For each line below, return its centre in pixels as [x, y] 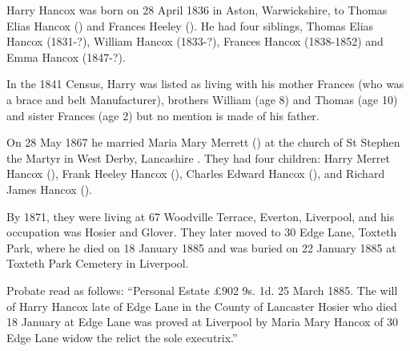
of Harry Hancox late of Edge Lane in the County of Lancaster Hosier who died [202, 306]
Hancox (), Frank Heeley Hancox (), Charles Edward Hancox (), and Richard [196, 173]
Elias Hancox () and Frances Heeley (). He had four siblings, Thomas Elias [190, 25]
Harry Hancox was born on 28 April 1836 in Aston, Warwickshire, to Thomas [197, 10]
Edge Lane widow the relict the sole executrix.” [122, 337]
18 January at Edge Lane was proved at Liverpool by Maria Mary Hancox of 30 [203, 322]
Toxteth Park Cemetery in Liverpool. [98, 263]
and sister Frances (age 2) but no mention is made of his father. [163, 115]
